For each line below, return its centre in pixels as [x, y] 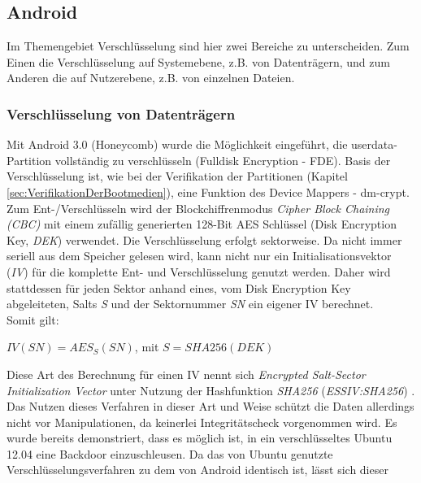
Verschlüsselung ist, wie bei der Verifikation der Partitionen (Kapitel [177, 176]
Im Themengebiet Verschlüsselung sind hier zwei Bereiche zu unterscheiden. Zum [208, 46]
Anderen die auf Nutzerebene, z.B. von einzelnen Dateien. [151, 78]
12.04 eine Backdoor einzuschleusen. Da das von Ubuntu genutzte [170, 453]
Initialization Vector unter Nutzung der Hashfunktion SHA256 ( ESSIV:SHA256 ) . [211, 390]
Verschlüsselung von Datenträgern [121, 113]
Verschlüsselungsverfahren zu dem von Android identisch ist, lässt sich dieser [197, 470]
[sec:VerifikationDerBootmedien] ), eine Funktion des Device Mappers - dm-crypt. [208, 191]
